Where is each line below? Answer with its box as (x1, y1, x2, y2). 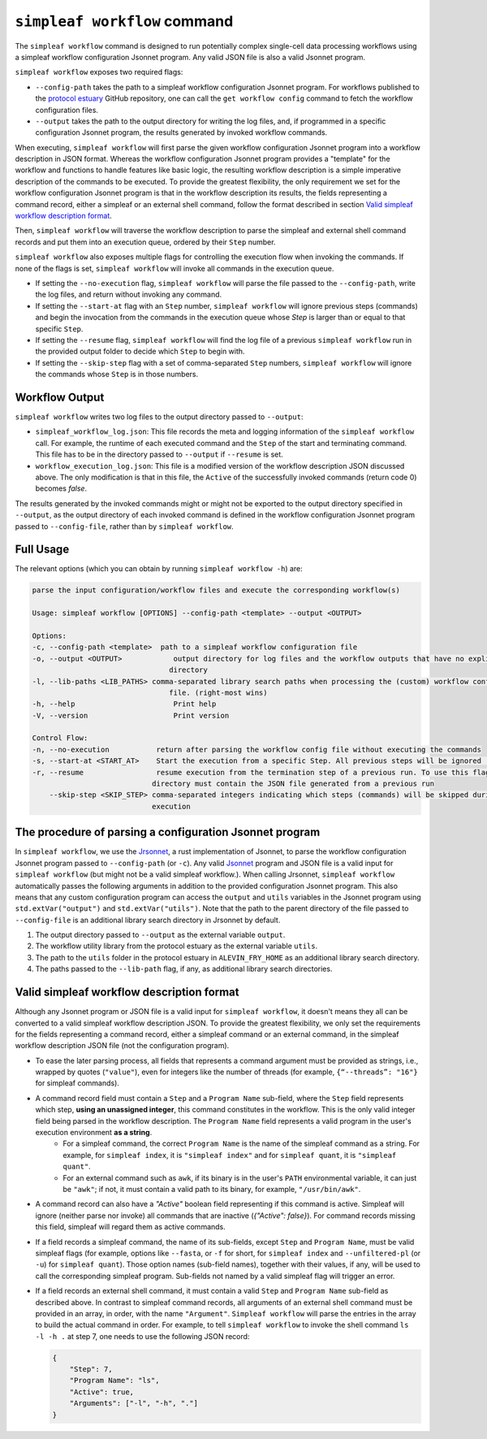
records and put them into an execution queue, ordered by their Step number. (15, 236, 276, 247)
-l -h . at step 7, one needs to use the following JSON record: (35, 1331, 250, 1341)
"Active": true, (69, 1387, 134, 1397)
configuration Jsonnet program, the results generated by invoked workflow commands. (35, 128, 328, 137)
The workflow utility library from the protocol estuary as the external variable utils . (35, 941, 318, 951)
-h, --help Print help (32, 700, 217, 709)
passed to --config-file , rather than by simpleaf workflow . (15, 521, 235, 531)
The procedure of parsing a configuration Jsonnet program (15, 826, 321, 839)
